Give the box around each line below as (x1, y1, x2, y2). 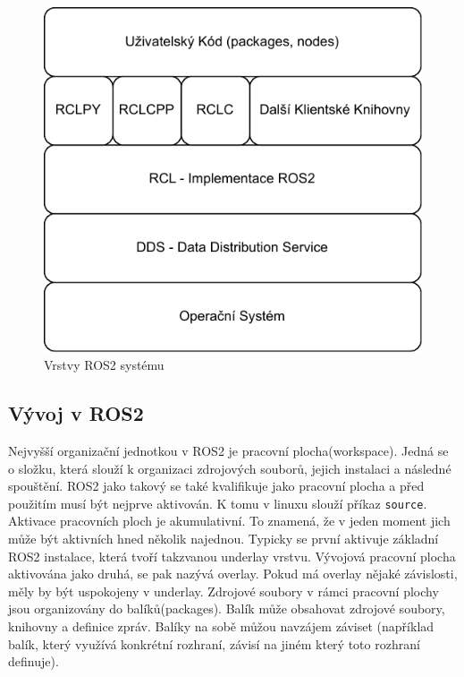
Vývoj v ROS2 (8, 399, 144, 427)
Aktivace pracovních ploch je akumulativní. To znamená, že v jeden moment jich (8, 511, 451, 530)
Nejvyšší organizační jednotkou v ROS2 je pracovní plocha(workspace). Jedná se (8, 441, 449, 459)
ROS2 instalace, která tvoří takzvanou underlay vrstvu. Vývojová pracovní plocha (8, 546, 456, 565)
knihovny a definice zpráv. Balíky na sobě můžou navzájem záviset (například (8, 616, 434, 635)
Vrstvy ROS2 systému (44, 356, 165, 374)
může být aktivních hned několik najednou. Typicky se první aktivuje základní (8, 529, 439, 548)
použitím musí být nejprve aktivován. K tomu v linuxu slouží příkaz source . (8, 493, 427, 512)
